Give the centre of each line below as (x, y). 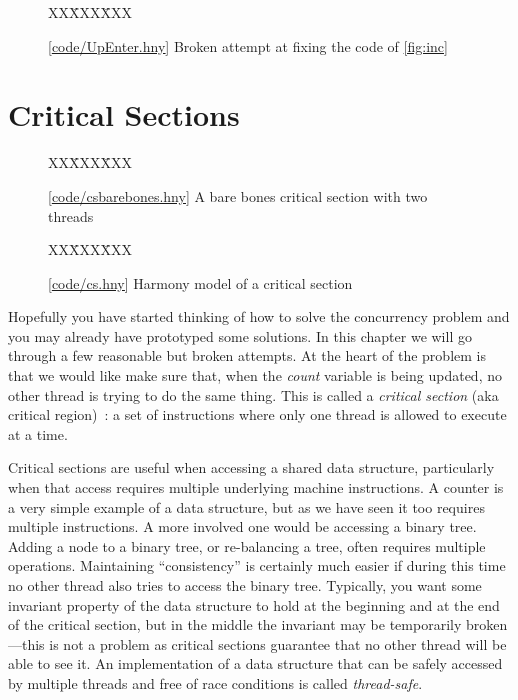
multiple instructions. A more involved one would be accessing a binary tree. (242, 526)
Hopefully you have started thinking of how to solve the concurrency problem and (259, 316)
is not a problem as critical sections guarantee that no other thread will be (278, 643)
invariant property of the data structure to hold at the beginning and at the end (254, 604)
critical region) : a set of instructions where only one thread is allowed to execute (257, 414)
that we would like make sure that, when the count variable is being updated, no (255, 375)
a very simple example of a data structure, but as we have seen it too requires (246, 506)
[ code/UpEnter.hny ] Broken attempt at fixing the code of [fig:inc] (248, 45)
